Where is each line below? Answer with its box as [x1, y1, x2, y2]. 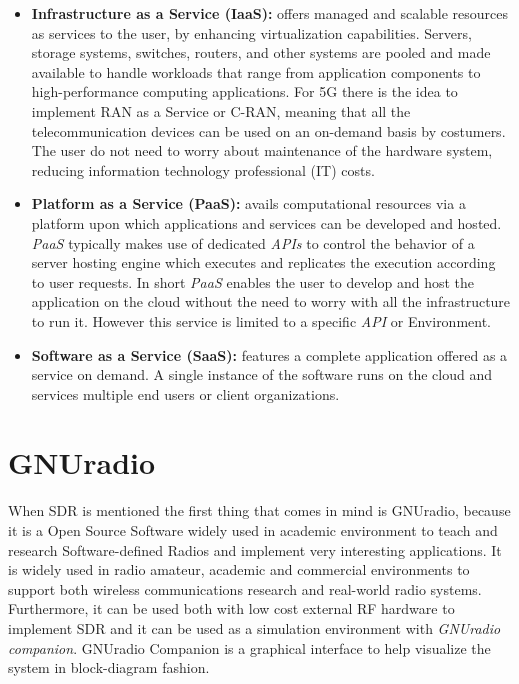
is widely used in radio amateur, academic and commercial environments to [8, 559, 470, 580]
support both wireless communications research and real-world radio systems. [8, 578, 482, 599]
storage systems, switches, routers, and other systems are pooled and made [31, 42, 491, 63]
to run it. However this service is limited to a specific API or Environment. [31, 310, 492, 331]
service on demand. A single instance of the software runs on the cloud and [31, 364, 492, 385]
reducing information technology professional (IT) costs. [31, 159, 375, 180]
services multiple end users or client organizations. [31, 383, 340, 404]
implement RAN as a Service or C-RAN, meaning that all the [31, 100, 411, 121]
